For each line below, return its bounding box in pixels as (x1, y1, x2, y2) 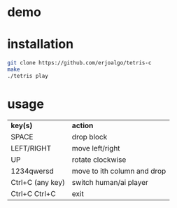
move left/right (71, 143, 120, 153)
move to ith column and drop (71, 166, 167, 176)
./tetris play (7, 72, 49, 79)
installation (7, 36, 74, 53)
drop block (71, 132, 108, 141)
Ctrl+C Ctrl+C (10, 188, 56, 198)
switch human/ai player (71, 177, 148, 187)
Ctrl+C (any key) (10, 177, 65, 187)
